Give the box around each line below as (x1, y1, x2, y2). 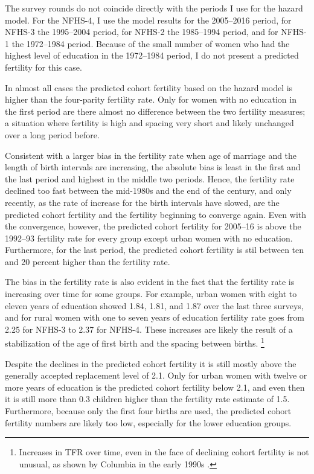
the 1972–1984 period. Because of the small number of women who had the (11, 37, 290, 50)
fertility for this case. (5, 60, 82, 73)
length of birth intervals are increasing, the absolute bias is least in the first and (5, 161, 301, 173)
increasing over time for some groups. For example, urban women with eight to (5, 287, 297, 300)
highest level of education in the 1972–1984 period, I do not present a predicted (5, 49, 299, 62)
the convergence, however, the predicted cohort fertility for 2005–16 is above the (5, 220, 301, 232)
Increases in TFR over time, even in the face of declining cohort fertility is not (19, 446, 309, 458)
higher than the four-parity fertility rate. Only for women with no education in (5, 93, 296, 106)
